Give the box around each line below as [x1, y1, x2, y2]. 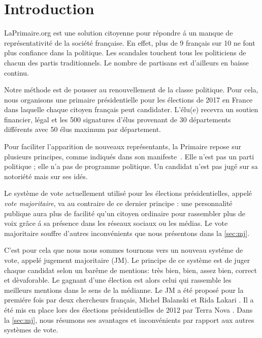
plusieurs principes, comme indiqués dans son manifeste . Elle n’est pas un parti [4, 151, 254, 161]
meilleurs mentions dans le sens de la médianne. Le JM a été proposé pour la [4, 284, 244, 295]
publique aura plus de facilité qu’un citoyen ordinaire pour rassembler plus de [4, 208, 246, 218]
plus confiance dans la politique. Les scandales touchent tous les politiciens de [4, 47, 246, 58]
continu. [4, 67, 29, 78]
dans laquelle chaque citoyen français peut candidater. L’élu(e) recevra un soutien [4, 104, 258, 115]
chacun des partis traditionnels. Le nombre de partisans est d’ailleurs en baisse [4, 57, 249, 67]
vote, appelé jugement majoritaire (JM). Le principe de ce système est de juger [4, 255, 250, 265]
